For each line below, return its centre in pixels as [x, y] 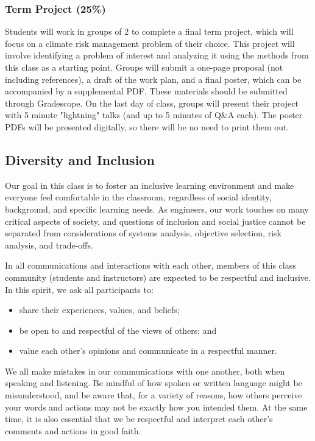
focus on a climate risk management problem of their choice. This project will [150, 43]
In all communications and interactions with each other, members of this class [150, 265]
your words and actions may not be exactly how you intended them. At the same [156, 407]
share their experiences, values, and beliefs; [99, 310]
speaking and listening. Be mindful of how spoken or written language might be [154, 383]
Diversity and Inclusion [80, 159]
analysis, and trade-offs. [49, 245]
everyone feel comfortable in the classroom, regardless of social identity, [138, 197]
